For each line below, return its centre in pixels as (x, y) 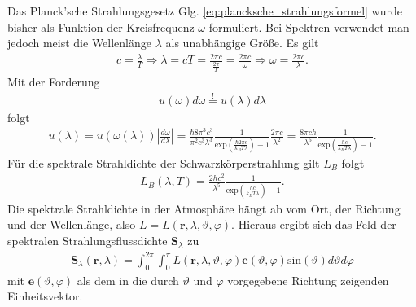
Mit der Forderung (54, 81)
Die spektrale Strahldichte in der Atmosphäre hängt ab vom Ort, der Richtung (204, 208)
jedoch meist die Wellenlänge (80, 43)
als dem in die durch (128, 280)
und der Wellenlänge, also (72, 224)
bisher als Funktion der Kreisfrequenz (101, 26)
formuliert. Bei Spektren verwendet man (309, 26)
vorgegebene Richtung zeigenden (308, 280)
